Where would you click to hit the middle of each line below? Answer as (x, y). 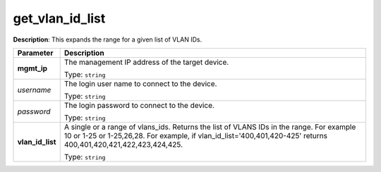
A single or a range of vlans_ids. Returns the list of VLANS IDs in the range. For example (210, 127)
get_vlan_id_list (59, 18)
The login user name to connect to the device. (140, 83)
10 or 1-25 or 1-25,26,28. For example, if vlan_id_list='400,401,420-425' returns (196, 135)
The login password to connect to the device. (139, 105)
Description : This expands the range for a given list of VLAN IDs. (108, 39)
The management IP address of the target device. (146, 62)
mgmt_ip (32, 68)
